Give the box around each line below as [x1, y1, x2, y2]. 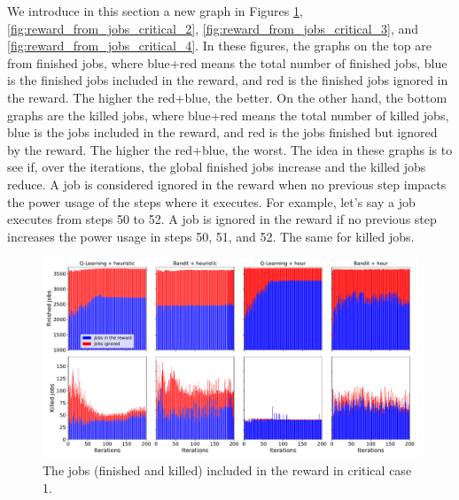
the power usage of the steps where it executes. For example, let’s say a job [7, 192, 416, 211]
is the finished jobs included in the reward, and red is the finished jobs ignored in [7, 71, 448, 89]
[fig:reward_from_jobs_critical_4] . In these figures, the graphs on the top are [7, 36, 432, 55]
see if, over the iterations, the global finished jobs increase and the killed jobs [7, 158, 426, 176]
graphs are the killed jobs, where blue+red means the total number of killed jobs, [7, 105, 449, 124]
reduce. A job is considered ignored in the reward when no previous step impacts [7, 174, 447, 193]
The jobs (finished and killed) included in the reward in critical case [43, 460, 412, 479]
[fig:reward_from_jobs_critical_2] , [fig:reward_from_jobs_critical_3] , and [7, 19, 419, 37]
